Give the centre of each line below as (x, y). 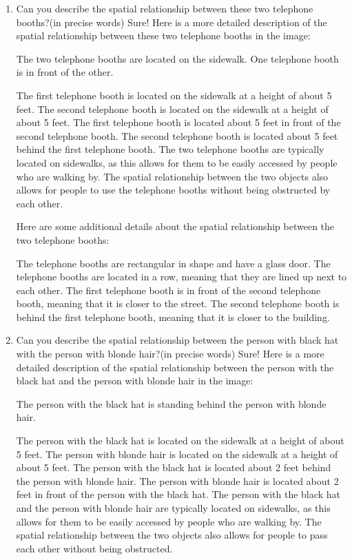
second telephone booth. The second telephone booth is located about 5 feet (177, 135)
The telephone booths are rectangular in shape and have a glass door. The (173, 263)
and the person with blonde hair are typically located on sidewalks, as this (173, 508)
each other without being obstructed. (94, 548)
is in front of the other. (65, 72)
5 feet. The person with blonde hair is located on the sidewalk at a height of (177, 454)
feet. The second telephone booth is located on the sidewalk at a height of (172, 108)
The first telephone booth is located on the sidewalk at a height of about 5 (174, 95)
